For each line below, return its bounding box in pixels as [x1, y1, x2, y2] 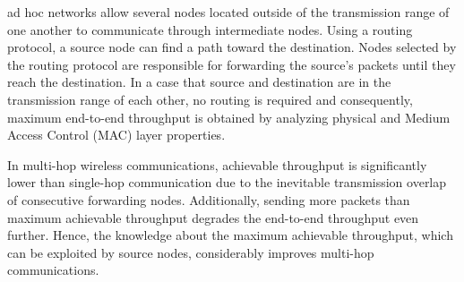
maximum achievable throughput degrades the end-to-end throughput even [7, 208, 419, 226]
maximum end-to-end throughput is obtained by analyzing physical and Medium [7, 107, 451, 126]
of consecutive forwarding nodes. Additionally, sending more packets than [7, 190, 410, 209]
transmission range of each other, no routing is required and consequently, [7, 90, 413, 108]
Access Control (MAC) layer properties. [7, 125, 226, 144]
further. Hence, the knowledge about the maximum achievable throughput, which [7, 226, 453, 244]
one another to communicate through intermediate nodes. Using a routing [7, 20, 413, 38]
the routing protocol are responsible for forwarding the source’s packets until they [7, 55, 456, 73]
